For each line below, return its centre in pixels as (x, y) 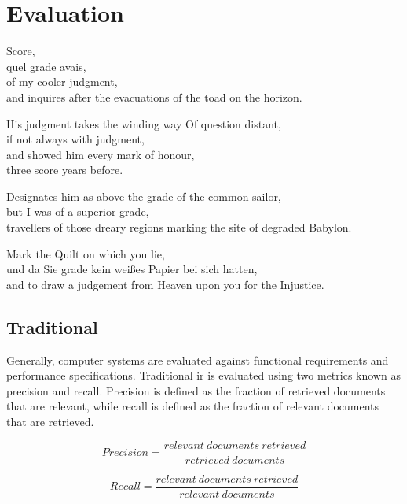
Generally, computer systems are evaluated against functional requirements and (198, 359)
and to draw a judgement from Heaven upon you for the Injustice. (165, 284)
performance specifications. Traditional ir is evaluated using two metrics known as (203, 375)
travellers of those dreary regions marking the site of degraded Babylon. (179, 227)
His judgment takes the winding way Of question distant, (144, 123)
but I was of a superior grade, (78, 211)
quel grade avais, (46, 66)
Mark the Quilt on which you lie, (86, 253)
